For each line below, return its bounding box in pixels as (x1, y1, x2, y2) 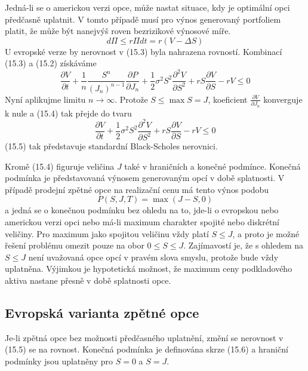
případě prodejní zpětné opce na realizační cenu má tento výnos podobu (5, 183, 269, 195)
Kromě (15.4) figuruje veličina (5, 160, 115, 172)
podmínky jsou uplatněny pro (5, 355, 113, 367)
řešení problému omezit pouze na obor (5, 239, 144, 252)
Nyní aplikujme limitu (5, 93, 86, 105)
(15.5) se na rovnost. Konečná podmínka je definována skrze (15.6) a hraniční (5, 343, 288, 355)
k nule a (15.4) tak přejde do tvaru (5, 106, 132, 119)
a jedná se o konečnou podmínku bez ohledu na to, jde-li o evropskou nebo (5, 204, 279, 216)
